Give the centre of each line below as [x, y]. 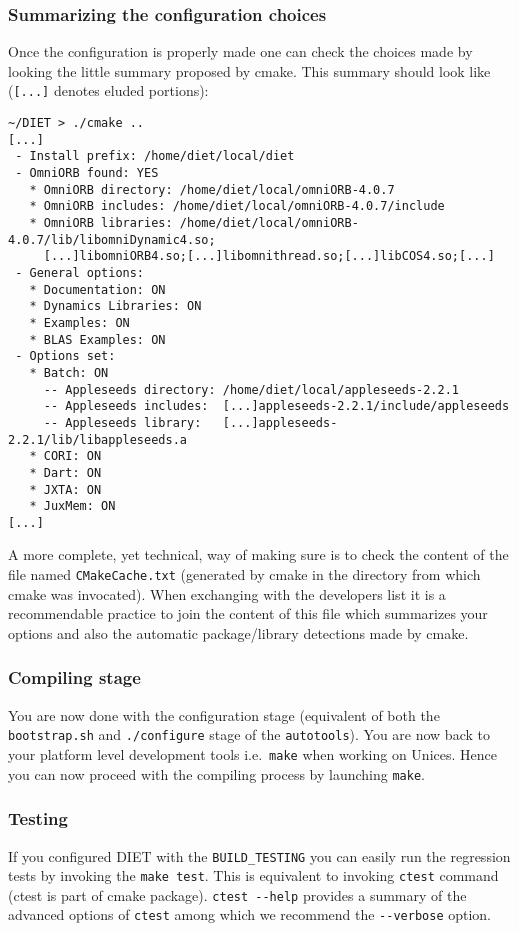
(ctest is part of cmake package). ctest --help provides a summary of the [237, 894]
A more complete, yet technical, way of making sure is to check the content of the [258, 554]
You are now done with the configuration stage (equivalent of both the [224, 714]
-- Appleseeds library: [122, 422]
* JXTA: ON [65, 489]
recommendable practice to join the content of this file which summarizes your [248, 613]
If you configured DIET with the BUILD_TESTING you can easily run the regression [259, 855]
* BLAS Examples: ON [97, 339]
